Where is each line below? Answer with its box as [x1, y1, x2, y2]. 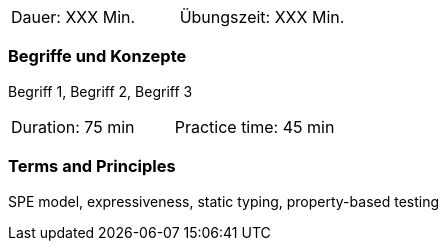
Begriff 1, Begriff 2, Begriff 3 [8, 82, 193, 100]
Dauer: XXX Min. [11, 7, 136, 27]
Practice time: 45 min [174, 116, 335, 137]
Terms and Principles [8, 156, 176, 177]
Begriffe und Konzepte [8, 46, 187, 67]
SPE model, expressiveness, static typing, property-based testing [8, 192, 440, 210]
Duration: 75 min [11, 116, 135, 137]
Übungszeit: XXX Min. [179, 7, 345, 27]
